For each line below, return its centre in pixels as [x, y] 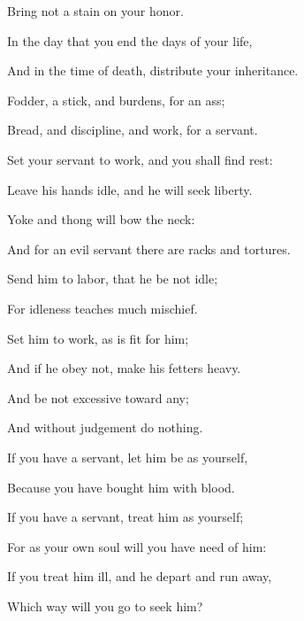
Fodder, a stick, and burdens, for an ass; [116, 100]
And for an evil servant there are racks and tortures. [149, 248]
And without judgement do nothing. [105, 427]
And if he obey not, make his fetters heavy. [124, 368]
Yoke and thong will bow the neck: [101, 219]
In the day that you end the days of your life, [130, 40]
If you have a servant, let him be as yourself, [128, 457]
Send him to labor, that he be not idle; [113, 279]
